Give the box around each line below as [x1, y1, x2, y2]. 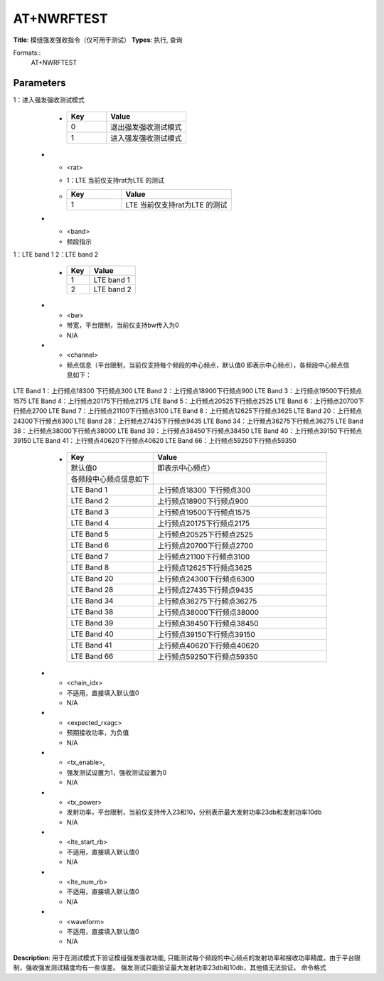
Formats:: [13, 48, 41, 57]
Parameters [13, 77, 66, 89]
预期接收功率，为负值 [66, 729, 129, 737]
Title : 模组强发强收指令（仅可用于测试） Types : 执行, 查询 [13, 36, 183, 44]
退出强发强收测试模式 [110, 122, 182, 132]
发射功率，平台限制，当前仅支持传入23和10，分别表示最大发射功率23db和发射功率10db [66, 808, 322, 817]
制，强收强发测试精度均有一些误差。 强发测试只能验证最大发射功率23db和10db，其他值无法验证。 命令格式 [13, 963, 326, 972]
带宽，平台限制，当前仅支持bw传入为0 [66, 321, 179, 330]
